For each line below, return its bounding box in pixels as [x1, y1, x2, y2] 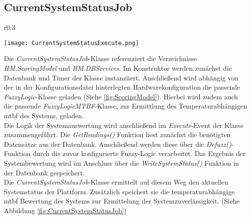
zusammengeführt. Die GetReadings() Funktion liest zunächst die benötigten [4, 129, 231, 140]
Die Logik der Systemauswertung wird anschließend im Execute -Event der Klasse [4, 120, 244, 130]
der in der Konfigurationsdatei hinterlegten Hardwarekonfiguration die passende [4, 82, 240, 92]
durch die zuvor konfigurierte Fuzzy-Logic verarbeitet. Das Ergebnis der [32, 148, 246, 158]
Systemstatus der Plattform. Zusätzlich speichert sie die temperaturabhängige [4, 186, 235, 196]
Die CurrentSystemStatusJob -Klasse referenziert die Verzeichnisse [4, 53, 197, 63]
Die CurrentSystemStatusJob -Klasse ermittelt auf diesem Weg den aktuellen [4, 177, 229, 187]
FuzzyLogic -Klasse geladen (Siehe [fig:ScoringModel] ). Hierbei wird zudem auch [4, 91, 238, 101]
